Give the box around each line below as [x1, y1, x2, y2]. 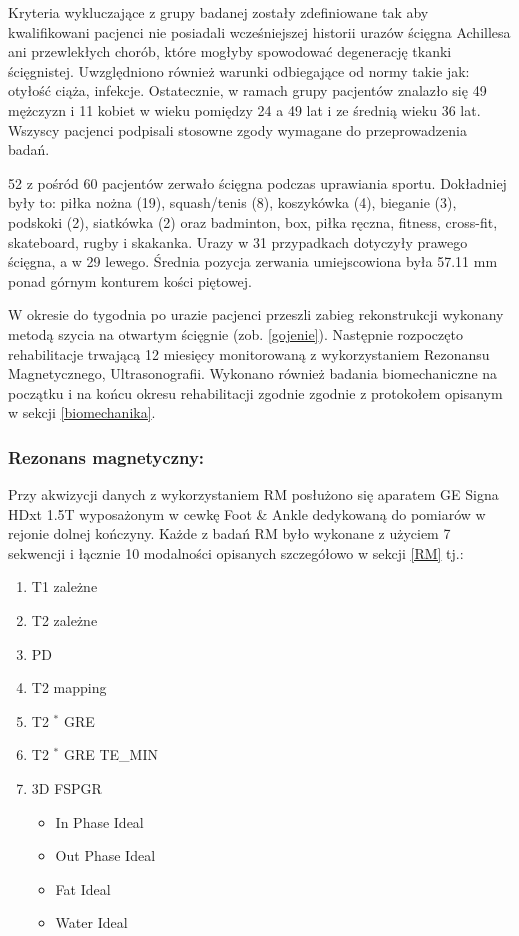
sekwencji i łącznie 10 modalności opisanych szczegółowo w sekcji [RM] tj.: [8, 542, 464, 563]
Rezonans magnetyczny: [8, 444, 205, 469]
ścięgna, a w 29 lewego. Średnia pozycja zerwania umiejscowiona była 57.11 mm [8, 251, 498, 272]
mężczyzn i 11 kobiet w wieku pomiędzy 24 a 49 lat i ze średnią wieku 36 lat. [8, 99, 481, 120]
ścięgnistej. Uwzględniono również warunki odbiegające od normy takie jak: [8, 60, 470, 81]
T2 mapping [31, 677, 107, 698]
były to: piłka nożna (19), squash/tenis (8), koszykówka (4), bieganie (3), [8, 192, 457, 213]
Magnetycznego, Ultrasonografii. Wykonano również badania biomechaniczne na [8, 363, 498, 384]
